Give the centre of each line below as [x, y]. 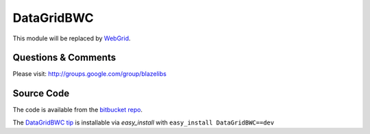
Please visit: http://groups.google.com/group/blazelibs [90, 74]
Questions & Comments [64, 58]
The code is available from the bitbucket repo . [78, 110]
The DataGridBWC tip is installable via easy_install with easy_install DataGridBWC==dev [143, 122]
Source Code [41, 93]
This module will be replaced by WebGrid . [72, 38]
